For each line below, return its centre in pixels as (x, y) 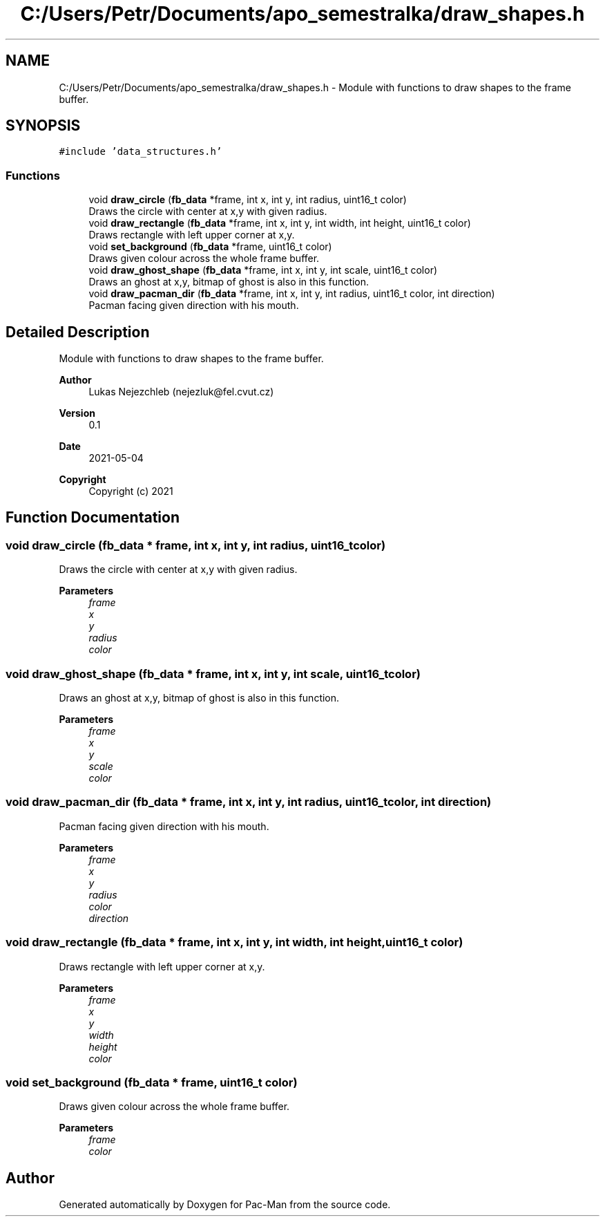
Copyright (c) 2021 (131, 491)
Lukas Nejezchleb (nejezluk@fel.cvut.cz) (181, 392)
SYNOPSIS (43, 126)
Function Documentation (93, 518)
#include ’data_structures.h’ (141, 152)
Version (77, 413)
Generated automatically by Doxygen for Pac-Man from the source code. (225, 1205)
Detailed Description (78, 332)
